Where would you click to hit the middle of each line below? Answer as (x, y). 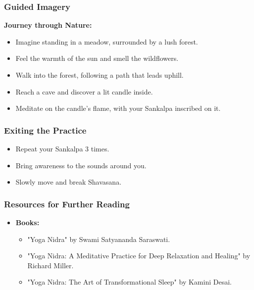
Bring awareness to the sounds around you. (81, 165)
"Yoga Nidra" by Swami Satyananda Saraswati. (99, 239)
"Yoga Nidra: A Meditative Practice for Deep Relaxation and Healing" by (139, 256)
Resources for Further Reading (67, 204)
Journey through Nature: (48, 25)
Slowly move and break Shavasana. (69, 182)
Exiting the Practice (45, 130)
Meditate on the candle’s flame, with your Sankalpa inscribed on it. (118, 108)
